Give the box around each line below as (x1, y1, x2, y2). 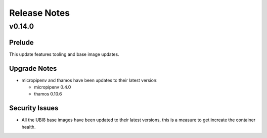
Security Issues (9, 104, 59, 112)
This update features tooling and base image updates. (9, 51, 120, 57)
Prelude (9, 38, 34, 46)
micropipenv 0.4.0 (34, 84, 71, 90)
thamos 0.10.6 (34, 91, 62, 97)
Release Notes (9, 7, 70, 18)
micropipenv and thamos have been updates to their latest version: (21, 77, 158, 83)
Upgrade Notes (9, 64, 57, 73)
